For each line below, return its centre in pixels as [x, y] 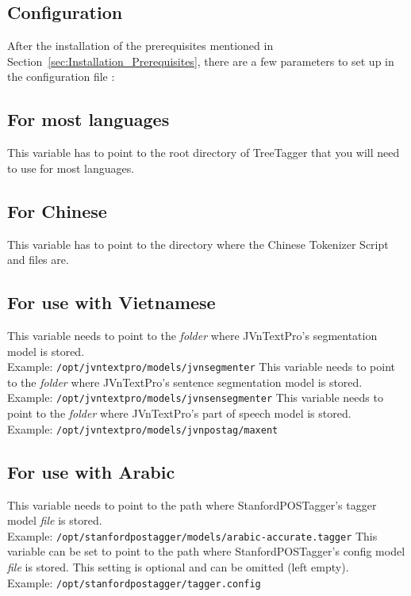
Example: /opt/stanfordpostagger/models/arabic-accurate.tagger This [192, 535]
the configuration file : [61, 76]
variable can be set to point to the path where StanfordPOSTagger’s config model [206, 551]
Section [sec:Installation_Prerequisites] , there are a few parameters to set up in [201, 61]
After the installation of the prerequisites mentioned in [140, 46]
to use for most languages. [71, 168]
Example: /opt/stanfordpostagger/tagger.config [134, 582]
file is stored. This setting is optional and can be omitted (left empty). [178, 566]
